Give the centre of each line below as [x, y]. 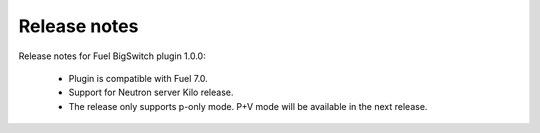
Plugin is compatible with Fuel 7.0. [138, 78]
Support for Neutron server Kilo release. [151, 92]
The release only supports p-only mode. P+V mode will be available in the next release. [248, 106]
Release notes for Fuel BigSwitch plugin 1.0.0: [112, 56]
